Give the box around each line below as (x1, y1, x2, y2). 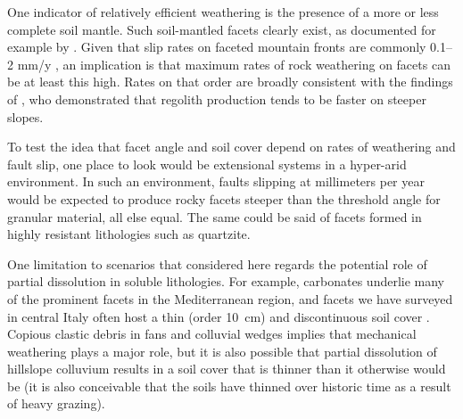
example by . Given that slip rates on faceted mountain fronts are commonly (7, 37, 426, 56)
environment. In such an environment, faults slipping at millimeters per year (7, 172, 425, 191)
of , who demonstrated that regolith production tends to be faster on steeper (7, 89, 426, 108)
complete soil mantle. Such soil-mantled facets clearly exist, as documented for (7, 20, 436, 38)
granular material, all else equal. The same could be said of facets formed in (7, 207, 422, 226)
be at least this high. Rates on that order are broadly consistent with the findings (7, 72, 453, 91)
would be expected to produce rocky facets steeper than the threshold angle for (7, 189, 441, 208)
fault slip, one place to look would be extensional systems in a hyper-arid (7, 154, 407, 173)
